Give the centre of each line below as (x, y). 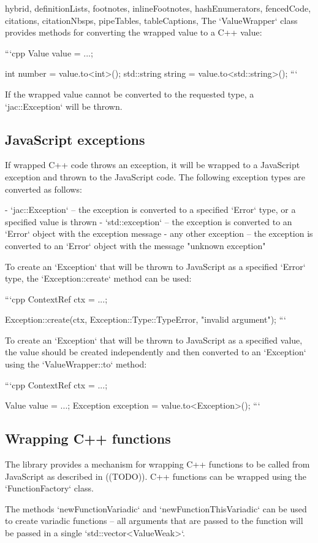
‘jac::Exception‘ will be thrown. (64, 106)
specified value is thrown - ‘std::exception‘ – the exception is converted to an (149, 221)
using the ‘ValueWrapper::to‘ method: (76, 364)
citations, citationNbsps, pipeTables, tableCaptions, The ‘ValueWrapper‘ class (151, 20)
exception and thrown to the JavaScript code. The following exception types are (155, 176)
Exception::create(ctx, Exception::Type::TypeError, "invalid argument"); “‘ (146, 319)
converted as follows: (44, 189)
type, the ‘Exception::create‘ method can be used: (98, 278)
